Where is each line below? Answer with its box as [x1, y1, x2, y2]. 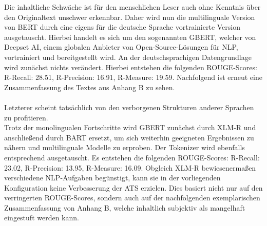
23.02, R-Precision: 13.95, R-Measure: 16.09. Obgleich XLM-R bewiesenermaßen [4, 162, 256, 173]
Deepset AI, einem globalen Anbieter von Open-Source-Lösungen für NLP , [4, 42, 238, 52]
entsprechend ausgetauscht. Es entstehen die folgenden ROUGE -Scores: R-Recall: [4, 152, 260, 162]
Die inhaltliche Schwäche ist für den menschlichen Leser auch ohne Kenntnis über [4, 2, 261, 12]
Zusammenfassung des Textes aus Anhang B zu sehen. [4, 81, 175, 92]
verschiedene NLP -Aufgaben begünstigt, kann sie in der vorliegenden [4, 172, 221, 183]
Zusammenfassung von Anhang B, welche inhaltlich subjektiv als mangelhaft [4, 202, 245, 213]
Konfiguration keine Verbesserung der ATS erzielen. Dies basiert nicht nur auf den [4, 182, 263, 193]
